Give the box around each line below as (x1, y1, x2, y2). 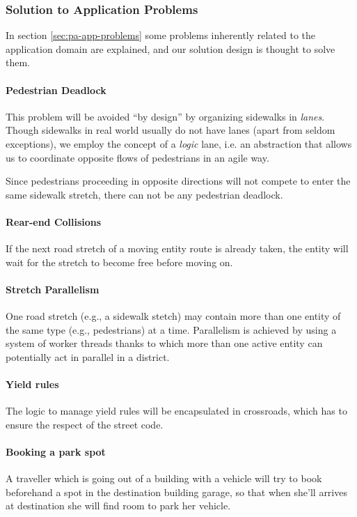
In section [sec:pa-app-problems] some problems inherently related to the (6, 28, 316, 43)
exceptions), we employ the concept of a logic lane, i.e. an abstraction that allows (6, 136, 352, 151)
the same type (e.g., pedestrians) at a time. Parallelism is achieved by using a (6, 322, 337, 337)
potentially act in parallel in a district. (6, 349, 170, 364)
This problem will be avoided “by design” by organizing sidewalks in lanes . (6, 109, 325, 123)
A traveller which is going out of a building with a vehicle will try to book (6, 471, 322, 486)
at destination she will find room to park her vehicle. (6, 498, 231, 513)
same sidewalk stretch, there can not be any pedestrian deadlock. (6, 187, 283, 201)
